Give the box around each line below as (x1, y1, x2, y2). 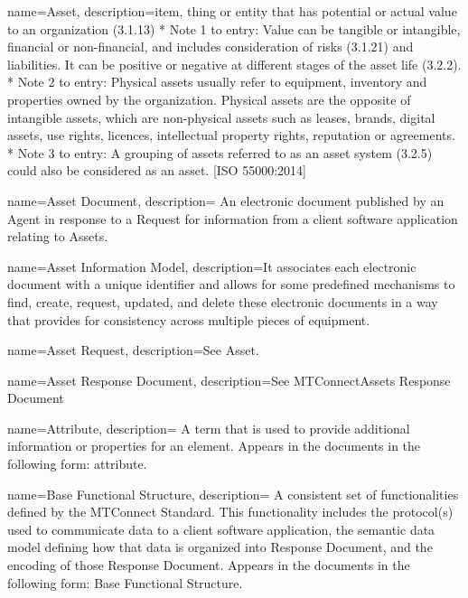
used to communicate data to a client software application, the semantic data (7, 519, 435, 538)
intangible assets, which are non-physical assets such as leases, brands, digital (7, 107, 435, 126)
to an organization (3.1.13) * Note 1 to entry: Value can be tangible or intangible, (7, 19, 461, 38)
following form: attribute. (7, 454, 147, 473)
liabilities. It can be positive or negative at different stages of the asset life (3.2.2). (7, 54, 462, 73)
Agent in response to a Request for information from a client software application (7, 209, 458, 228)
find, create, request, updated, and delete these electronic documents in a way (7, 292, 438, 311)
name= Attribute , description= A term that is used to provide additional (7, 418, 410, 437)
